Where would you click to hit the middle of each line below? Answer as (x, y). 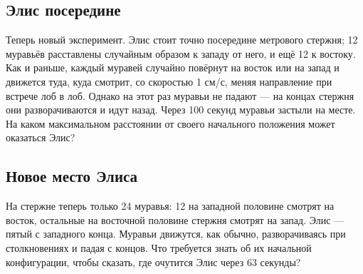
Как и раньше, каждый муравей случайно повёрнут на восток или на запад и (173, 67)
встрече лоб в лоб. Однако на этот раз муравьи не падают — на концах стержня (180, 95)
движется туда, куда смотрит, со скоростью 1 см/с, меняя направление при (169, 81)
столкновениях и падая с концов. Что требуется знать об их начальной (159, 247)
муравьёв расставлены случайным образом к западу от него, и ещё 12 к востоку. (181, 53)
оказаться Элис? (41, 137)
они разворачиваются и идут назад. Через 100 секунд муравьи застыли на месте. (181, 110)
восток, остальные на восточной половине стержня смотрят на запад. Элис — (175, 219)
